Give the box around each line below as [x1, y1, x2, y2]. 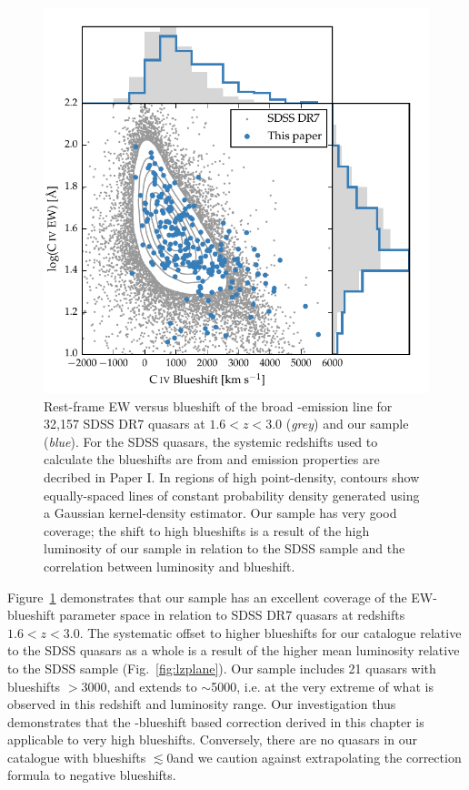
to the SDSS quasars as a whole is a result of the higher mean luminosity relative [7, 641, 460, 660]
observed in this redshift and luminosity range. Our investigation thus [7, 694, 396, 714]
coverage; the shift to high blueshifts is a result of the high [44, 521, 370, 540]
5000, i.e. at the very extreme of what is [211, 676, 434, 695]
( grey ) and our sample [285, 414, 409, 433]
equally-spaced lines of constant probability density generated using [44, 485, 420, 504]
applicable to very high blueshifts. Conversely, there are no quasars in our [7, 730, 417, 749]
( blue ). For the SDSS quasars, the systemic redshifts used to [44, 431, 378, 451]
